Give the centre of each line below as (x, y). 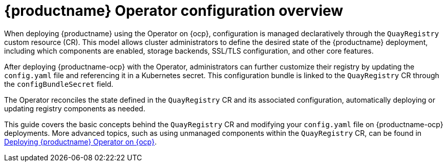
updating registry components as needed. (75, 108)
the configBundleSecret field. (59, 84)
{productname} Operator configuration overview (174, 11)
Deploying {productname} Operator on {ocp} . (80, 141)
